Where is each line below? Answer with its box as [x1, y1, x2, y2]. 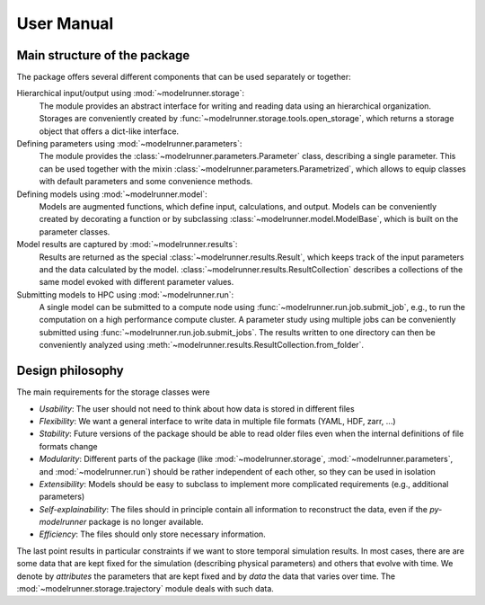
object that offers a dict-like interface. [39, 126, 180, 137]
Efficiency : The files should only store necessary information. [39, 529, 267, 539]
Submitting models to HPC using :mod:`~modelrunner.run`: [16, 289, 234, 300]
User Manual [16, 13, 114, 33]
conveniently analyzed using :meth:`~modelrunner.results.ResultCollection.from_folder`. [39, 340, 364, 351]
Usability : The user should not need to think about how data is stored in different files [39, 403, 355, 414]
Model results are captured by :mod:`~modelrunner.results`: [16, 239, 238, 250]
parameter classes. [39, 226, 110, 237]
